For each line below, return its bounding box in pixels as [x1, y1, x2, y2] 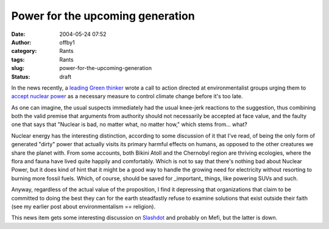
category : [11, 48, 37, 55]
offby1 [59, 38, 76, 46]
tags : [11, 55, 25, 63]
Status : [11, 73, 30, 80]
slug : [11, 65, 24, 72]
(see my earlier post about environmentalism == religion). [11, 203, 155, 210]
